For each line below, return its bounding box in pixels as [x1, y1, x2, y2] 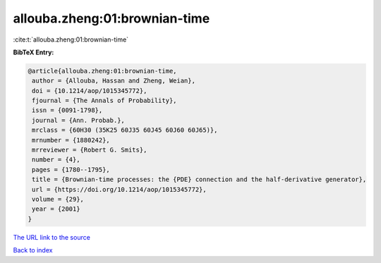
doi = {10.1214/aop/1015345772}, [32, 87, 147, 94]
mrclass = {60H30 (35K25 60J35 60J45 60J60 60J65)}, [32, 126, 218, 134]
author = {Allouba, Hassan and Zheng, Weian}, [32, 77, 195, 85]
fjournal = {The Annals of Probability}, [32, 97, 177, 105]
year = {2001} [32, 205, 80, 213]
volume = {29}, [32, 195, 85, 203]
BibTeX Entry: [13, 48, 54, 56]
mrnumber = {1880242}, [32, 136, 111, 144]
